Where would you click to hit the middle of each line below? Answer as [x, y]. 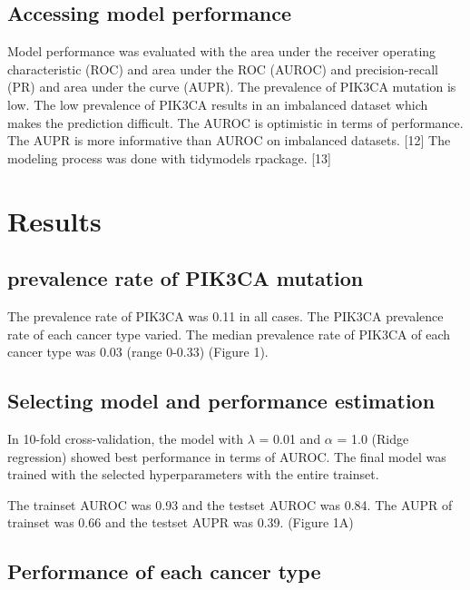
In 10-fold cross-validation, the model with [125, 438]
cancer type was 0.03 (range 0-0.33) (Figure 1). [138, 352]
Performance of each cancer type [164, 571]
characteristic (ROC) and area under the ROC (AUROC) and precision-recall [223, 69]
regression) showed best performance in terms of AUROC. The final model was [227, 456]
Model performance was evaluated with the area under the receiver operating [222, 51]
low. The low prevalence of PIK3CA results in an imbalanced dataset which [218, 104]
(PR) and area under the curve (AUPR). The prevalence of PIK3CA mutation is [232, 87]
